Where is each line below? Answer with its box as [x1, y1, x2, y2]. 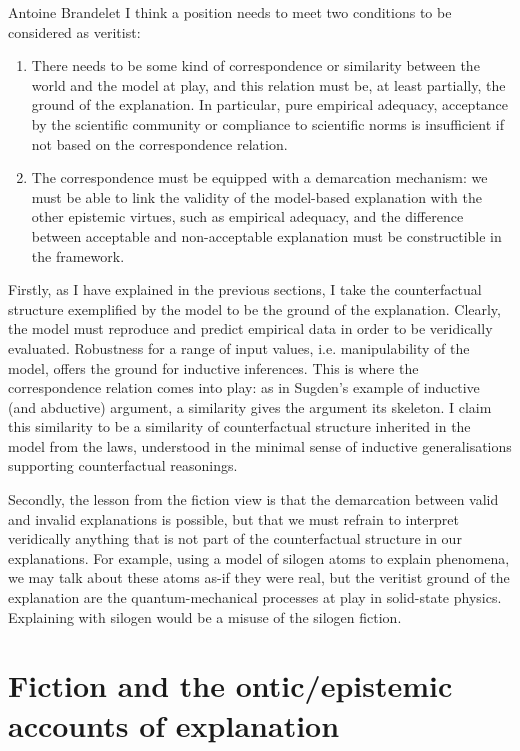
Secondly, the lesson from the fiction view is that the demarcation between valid [8, 489, 499, 510]
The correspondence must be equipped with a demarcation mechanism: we [31, 167, 488, 188]
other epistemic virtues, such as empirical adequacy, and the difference [31, 206, 464, 227]
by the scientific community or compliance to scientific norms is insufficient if [31, 113, 504, 134]
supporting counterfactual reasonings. [8, 455, 238, 476]
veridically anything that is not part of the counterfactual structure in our [8, 528, 462, 549]
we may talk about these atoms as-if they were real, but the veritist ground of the [8, 567, 510, 588]
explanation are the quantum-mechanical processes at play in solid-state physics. [8, 587, 502, 608]
